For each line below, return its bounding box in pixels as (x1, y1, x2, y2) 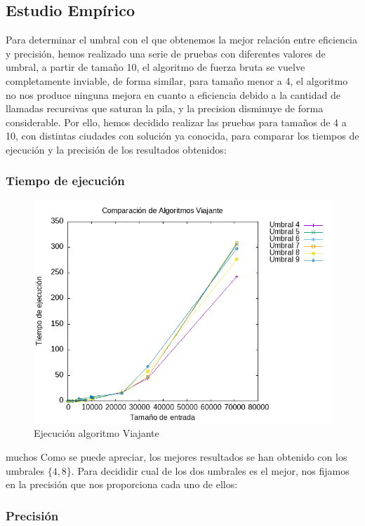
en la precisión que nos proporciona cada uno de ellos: (6, 477, 238, 492)
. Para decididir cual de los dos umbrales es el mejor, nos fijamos (71, 463, 350, 478)
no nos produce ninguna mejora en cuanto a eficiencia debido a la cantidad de (6, 87, 340, 102)
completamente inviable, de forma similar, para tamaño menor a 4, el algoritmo (6, 73, 348, 88)
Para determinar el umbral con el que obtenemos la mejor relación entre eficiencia (6, 32, 358, 47)
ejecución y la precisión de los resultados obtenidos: (6, 142, 227, 156)
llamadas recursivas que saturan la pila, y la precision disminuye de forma (6, 101, 324, 116)
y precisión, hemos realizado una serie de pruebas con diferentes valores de (6, 46, 326, 60)
